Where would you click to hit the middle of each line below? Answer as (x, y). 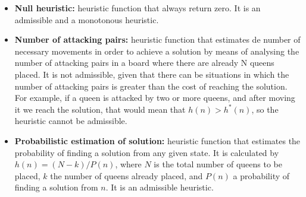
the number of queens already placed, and (127, 175)
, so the (265, 109)
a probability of (261, 175)
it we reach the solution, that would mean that (100, 109)
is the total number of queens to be (218, 164)
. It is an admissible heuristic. (160, 187)
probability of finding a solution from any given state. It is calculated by (147, 152)
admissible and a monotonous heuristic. (87, 19)
